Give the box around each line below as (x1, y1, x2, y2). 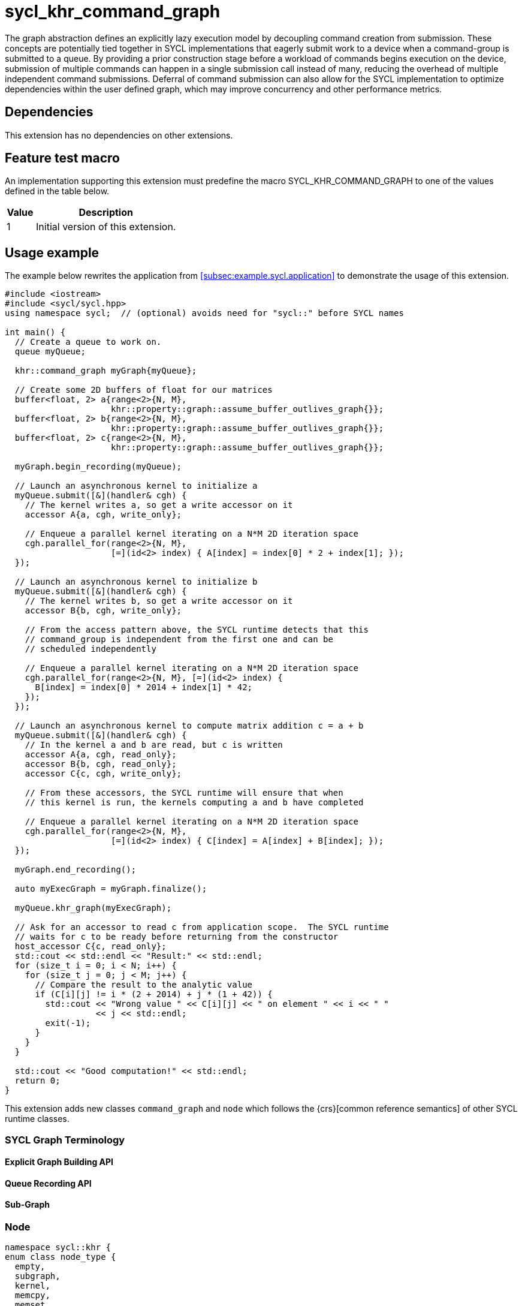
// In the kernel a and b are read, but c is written (25, 740, 283, 750)
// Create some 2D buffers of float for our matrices (14, 385, 273, 395)
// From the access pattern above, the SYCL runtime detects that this (25, 625, 369, 635)
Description (79, 206, 133, 219)
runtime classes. (5, 1114, 70, 1124)
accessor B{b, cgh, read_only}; (25, 759, 177, 769)
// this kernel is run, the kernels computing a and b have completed (25, 798, 364, 808)
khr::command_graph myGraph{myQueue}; (14, 366, 197, 376)
